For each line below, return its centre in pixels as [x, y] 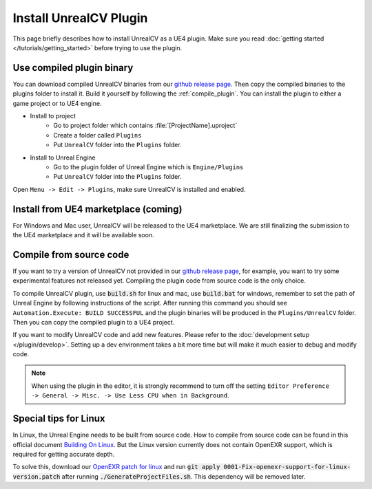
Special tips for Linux [59, 419]
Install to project [53, 116]
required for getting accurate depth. [64, 454]
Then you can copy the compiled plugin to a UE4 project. [94, 322]
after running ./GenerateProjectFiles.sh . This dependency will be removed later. [184, 476]
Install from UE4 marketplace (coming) [97, 209]
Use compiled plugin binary [73, 68]
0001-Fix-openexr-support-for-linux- [287, 467]
